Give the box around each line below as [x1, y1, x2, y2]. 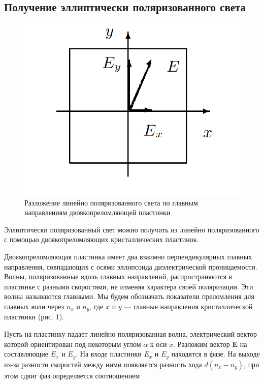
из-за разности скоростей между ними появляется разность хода [4, 359, 202, 369]
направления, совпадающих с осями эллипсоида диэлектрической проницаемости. [4, 261, 257, 272]
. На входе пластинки [76, 348, 142, 359]
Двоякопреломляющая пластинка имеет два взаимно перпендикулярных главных [4, 251, 252, 261]
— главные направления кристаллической [124, 301, 253, 311]
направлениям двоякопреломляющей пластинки [24, 207, 171, 218]
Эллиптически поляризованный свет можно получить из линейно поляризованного [4, 224, 259, 234]
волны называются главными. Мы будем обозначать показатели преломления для [4, 291, 254, 302]
